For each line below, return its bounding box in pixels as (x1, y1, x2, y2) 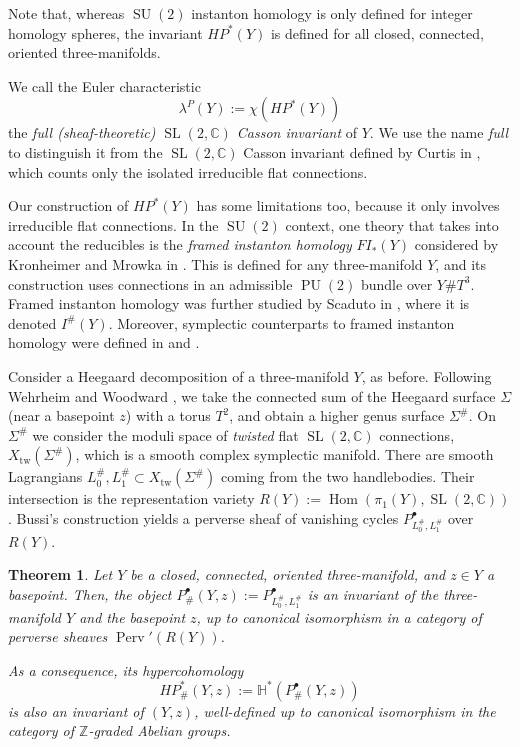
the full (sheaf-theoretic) (8, 122, 156, 143)
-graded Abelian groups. (88, 720, 231, 741)
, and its (435, 253, 486, 274)
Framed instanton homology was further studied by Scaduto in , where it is (8, 293, 470, 314)
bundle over (360, 273, 433, 294)
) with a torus (125, 405, 211, 426)
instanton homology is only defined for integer (191, 3, 473, 23)
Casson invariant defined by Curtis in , (243, 141, 481, 162)
